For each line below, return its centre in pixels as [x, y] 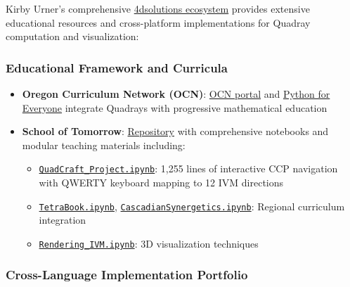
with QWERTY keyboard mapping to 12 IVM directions [161, 183]
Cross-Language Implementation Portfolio [127, 275]
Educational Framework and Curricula [117, 67]
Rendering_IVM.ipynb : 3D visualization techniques [149, 243]
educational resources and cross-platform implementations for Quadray [158, 22]
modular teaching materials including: [104, 145]
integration [63, 220]
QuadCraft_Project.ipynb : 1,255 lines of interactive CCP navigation [188, 168]
